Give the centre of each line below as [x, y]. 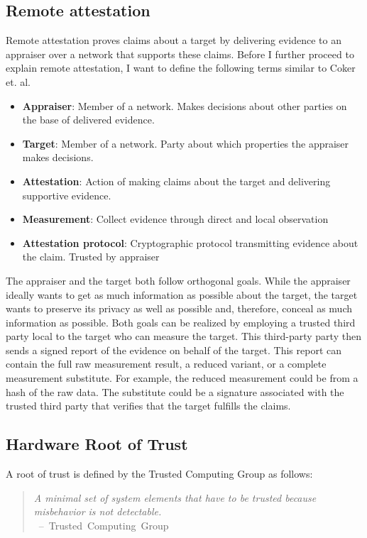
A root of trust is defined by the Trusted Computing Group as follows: [159, 474]
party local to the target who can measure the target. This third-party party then [183, 336]
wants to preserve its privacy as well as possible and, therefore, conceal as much [179, 308]
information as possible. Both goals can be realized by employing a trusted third [181, 322]
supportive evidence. [67, 195]
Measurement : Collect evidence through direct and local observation [175, 219]
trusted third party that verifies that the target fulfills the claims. [148, 406]
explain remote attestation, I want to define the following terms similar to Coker [181, 68]
